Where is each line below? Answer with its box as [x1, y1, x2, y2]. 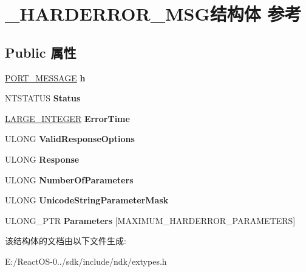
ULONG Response [5, 152, 80, 165]
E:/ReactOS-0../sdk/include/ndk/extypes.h [5, 254, 167, 267]
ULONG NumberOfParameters [5, 173, 134, 186]
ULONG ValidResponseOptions [5, 132, 135, 145]
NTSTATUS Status [5, 92, 81, 104]
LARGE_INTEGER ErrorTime [5, 112, 130, 124]
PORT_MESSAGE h [5, 71, 86, 84]
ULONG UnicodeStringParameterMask [5, 194, 169, 206]
